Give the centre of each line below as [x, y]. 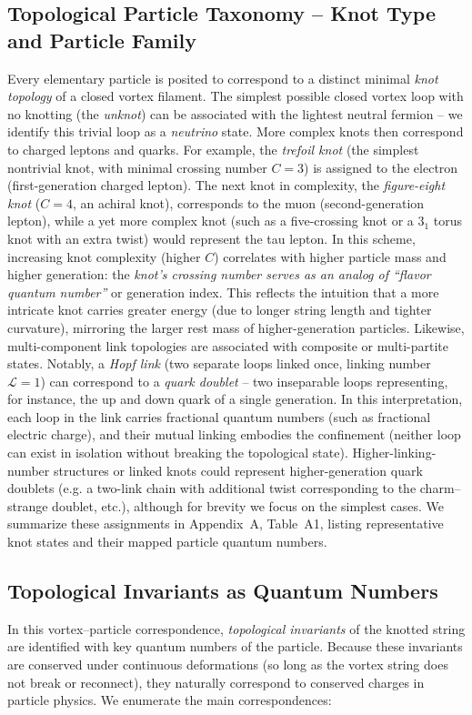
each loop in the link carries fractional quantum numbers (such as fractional [219, 416]
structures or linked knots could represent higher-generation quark [238, 470]
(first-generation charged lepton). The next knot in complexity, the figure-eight [226, 185]
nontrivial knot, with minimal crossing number [137, 167]
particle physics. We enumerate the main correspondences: [170, 700]
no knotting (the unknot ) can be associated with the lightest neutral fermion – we [235, 113]
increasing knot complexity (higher [104, 256]
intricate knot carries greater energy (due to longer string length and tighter [220, 310]
